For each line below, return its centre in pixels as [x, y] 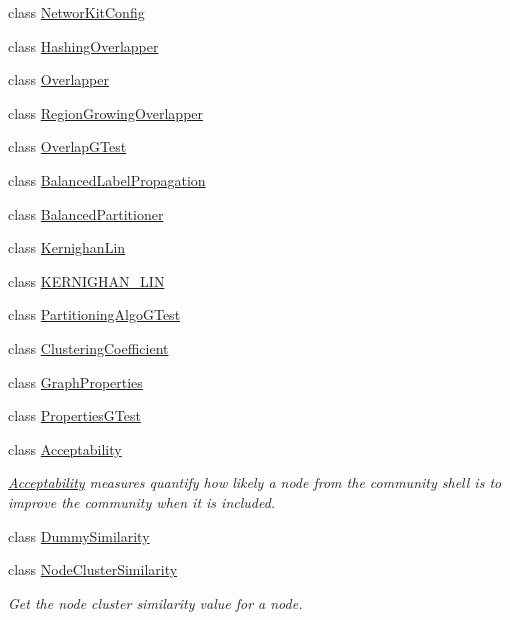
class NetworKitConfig [76, 12]
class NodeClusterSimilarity [93, 569]
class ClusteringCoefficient [88, 347]
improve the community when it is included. [142, 501]
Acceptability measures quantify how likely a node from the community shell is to [255, 482]
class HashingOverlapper [83, 45]
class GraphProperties [75, 381]
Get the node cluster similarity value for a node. [155, 602]
